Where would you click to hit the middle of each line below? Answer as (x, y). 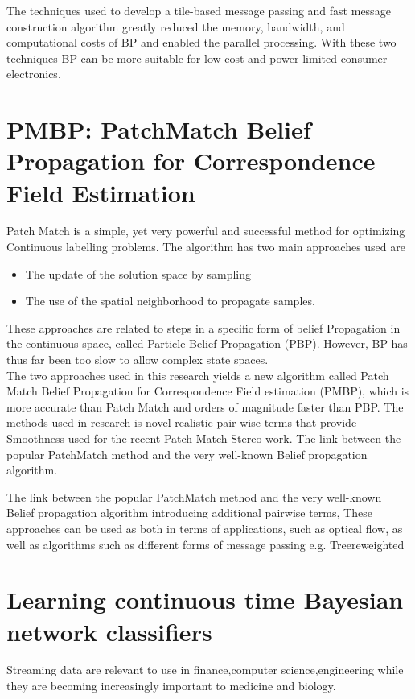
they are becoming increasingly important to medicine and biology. (171, 686)
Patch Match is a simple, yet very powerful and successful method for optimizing (206, 231)
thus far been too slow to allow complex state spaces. (138, 360)
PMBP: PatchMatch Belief (159, 129)
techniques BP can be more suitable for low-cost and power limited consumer (197, 58)
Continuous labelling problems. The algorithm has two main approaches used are (206, 247)
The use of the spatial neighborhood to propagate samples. (170, 301)
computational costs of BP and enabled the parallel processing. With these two (201, 42)
